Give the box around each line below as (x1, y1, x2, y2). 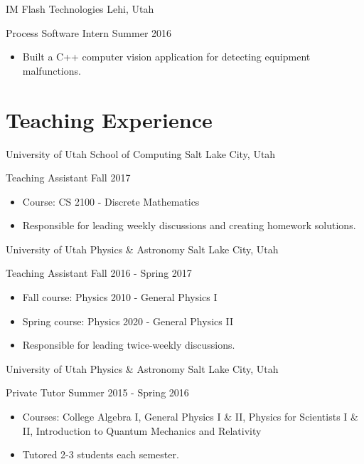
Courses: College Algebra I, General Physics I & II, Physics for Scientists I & (22, 409, 358, 424)
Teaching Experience (6, 105, 213, 134)
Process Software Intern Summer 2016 (6, 25, 172, 40)
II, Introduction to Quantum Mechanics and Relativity (22, 423, 262, 438)
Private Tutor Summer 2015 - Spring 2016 (6, 385, 189, 400)
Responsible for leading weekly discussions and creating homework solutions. (22, 218, 356, 233)
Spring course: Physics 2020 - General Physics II (22, 313, 233, 328)
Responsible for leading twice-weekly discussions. (22, 337, 235, 352)
